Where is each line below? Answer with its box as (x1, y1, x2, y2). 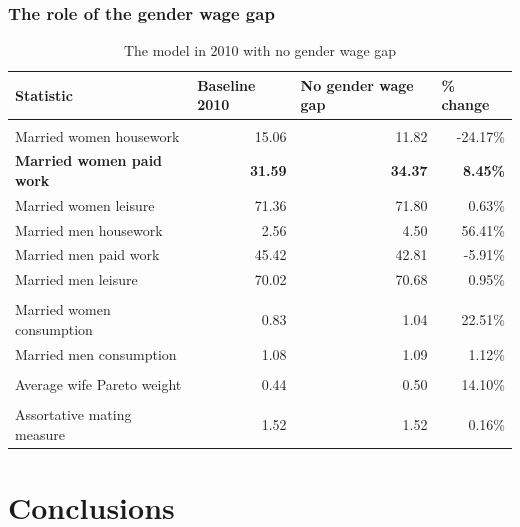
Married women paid (15, 150, 163, 171)
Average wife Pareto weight (15, 373, 182, 394)
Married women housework (15, 125, 180, 146)
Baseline (197, 74, 256, 95)
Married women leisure (15, 194, 155, 215)
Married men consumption (15, 343, 177, 364)
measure (15, 423, 65, 444)
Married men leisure (15, 269, 138, 290)
